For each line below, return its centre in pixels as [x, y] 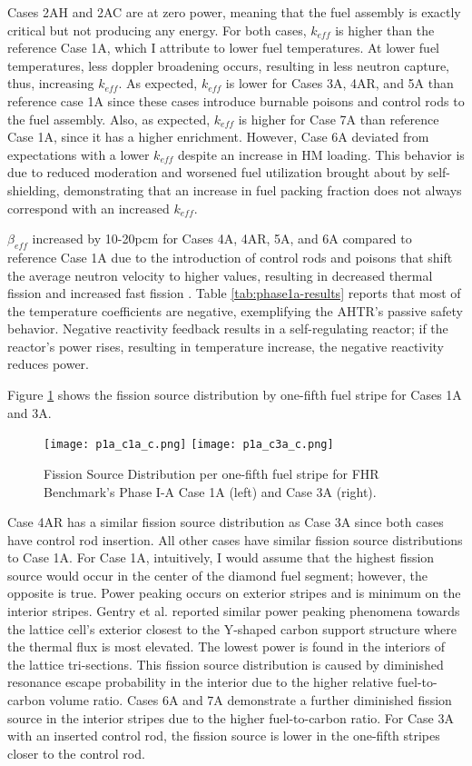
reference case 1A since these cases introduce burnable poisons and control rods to [236, 100]
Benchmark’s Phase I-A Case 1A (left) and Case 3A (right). [210, 491]
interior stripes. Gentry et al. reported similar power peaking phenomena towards [234, 611]
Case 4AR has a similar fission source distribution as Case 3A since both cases [226, 522]
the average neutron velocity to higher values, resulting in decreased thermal [220, 275]
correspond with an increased [88, 208]
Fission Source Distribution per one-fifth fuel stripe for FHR [211, 473]
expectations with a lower [79, 154]
